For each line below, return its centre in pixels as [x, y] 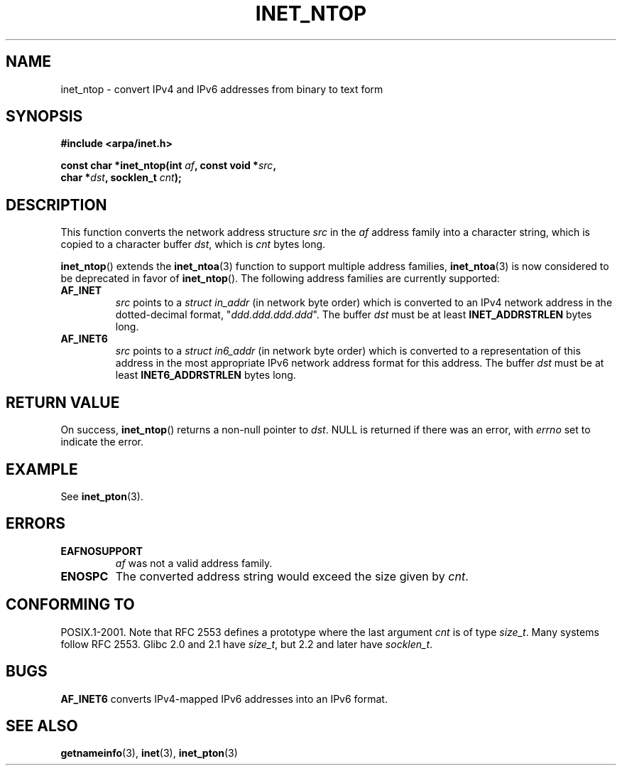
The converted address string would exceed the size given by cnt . [292, 576]
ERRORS [36, 524]
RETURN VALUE [63, 402]
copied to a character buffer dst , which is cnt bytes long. [193, 244]
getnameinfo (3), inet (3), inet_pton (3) [149, 753]
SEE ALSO [42, 726]
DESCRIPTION [56, 205]
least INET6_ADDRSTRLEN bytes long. [206, 375]
